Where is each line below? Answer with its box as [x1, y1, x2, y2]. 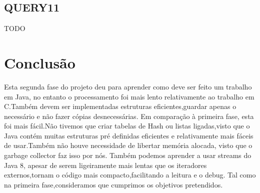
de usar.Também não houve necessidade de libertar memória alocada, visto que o [4, 140, 252, 150]
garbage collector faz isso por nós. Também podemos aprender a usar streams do [4, 150, 251, 160]
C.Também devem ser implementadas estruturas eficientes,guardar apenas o [4, 101, 236, 111]
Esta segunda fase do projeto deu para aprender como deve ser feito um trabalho [4, 81, 252, 91]
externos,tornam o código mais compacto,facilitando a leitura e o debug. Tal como [4, 169, 256, 180]
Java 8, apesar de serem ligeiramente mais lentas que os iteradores [4, 159, 207, 170]
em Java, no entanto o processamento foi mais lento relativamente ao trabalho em [4, 91, 254, 101]
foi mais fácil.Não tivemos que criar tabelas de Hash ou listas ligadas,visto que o [4, 120, 250, 131]
